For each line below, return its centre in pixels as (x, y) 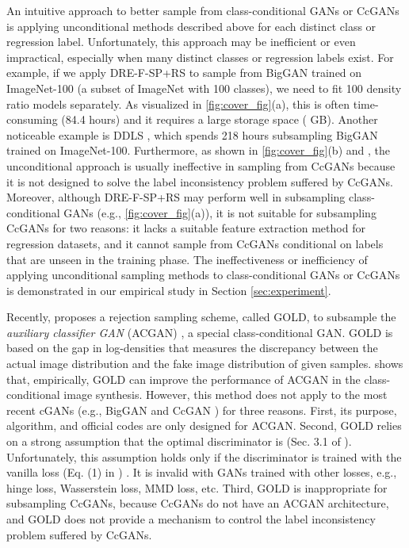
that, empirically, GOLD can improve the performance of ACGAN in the (183, 379)
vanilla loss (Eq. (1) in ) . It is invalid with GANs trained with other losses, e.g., (202, 472)
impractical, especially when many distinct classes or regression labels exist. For (200, 57)
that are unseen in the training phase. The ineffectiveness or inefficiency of (187, 259)
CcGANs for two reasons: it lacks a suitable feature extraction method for (186, 228)
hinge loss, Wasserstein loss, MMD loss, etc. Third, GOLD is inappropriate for (197, 487)
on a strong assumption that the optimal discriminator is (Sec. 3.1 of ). (179, 441)
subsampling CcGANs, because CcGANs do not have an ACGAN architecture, (198, 503)
